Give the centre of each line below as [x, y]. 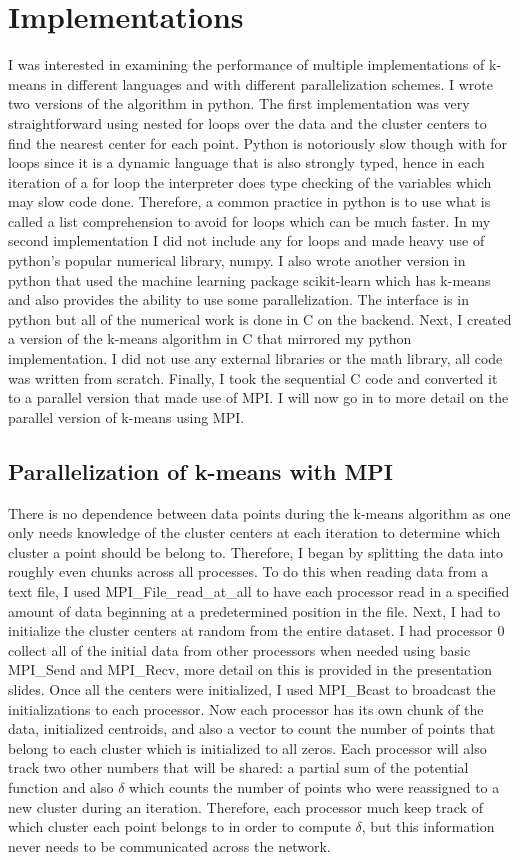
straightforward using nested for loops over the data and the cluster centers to [247, 122]
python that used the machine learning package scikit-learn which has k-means [249, 279]
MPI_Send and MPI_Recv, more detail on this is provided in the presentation [250, 669]
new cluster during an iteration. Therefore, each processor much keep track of [245, 806]
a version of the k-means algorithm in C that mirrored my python [210, 338]
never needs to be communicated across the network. [169, 845]
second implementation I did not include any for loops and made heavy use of [246, 240]
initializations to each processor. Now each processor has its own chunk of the [246, 708]
